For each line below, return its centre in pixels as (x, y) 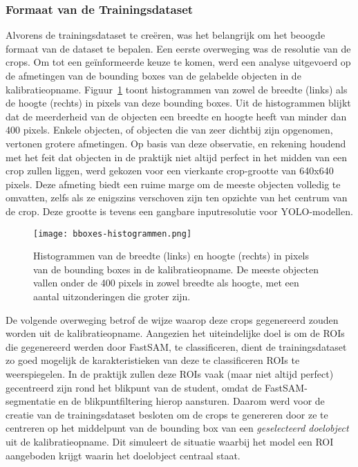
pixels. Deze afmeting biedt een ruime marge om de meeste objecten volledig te (173, 184)
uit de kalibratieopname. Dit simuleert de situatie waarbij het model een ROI (170, 441)
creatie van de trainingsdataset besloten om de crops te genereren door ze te (167, 414)
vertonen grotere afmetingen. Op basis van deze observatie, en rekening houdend (176, 143)
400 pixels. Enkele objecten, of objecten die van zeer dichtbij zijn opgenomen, (169, 130)
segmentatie (31, 401)
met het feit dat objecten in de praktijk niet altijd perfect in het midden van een (176, 157)
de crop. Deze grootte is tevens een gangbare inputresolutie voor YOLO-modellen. (179, 211)
